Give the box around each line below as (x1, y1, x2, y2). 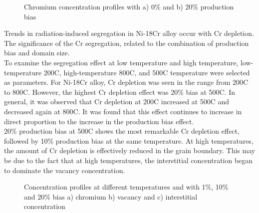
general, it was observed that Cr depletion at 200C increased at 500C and (4, 96, 230, 107)
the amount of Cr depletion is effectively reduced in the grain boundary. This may (4, 145, 256, 156)
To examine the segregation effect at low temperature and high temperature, (4, 57, 239, 67)
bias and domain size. (4, 47, 70, 58)
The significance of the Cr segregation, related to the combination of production (4, 37, 249, 48)
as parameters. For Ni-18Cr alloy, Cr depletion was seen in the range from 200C (4, 77, 249, 87)
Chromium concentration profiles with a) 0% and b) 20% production (24, 1, 234, 11)
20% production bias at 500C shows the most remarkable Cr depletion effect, (4, 126, 240, 136)
